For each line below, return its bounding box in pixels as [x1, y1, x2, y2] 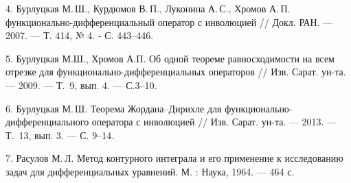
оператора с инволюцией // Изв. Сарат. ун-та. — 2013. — [91, 114, 337, 129]
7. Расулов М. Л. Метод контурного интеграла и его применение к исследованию [5, 151, 343, 165]
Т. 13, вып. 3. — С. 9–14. [5, 127, 115, 142]
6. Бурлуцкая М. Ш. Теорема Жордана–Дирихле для [5, 101, 222, 115]
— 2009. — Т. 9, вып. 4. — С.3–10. [5, 77, 157, 92]
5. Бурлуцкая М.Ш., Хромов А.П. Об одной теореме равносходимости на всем [5, 51, 335, 65]
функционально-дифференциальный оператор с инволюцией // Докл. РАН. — [5, 14, 333, 29]
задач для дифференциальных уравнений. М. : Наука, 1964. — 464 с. [5, 164, 295, 178]
